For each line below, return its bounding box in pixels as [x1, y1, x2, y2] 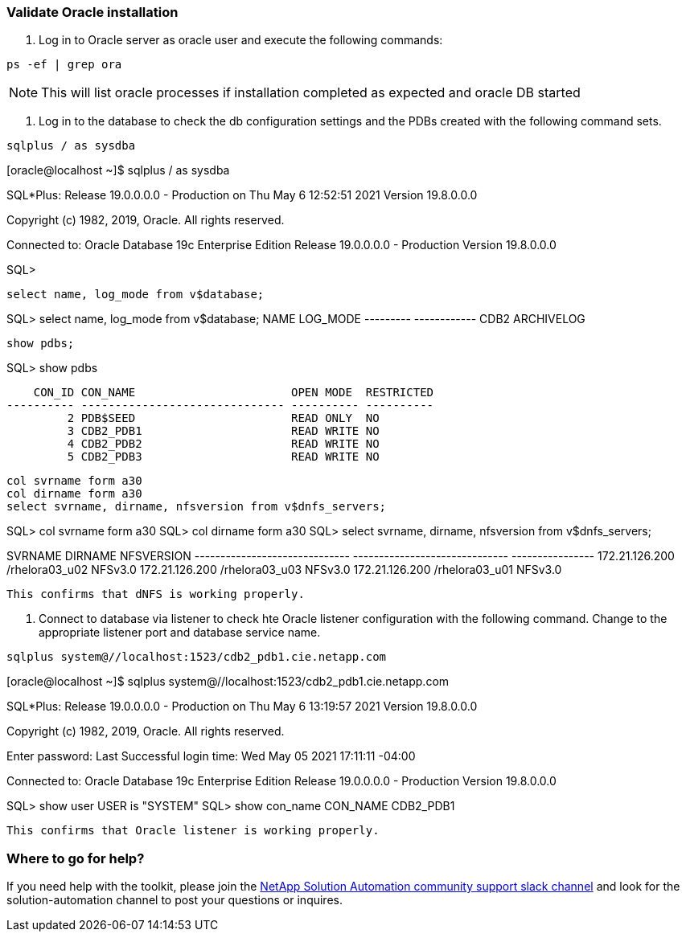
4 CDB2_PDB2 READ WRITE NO [67, 437, 380, 451]
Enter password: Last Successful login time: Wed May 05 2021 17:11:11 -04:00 [6, 749, 416, 764]
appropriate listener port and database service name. [39, 625, 321, 640]
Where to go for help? [6, 850, 145, 866]
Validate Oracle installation [6, 4, 179, 20]
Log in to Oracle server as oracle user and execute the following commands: [39, 33, 443, 47]
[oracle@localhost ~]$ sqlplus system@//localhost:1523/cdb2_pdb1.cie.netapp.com [6, 674, 450, 689]
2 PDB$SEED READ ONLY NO [67, 412, 380, 425]
